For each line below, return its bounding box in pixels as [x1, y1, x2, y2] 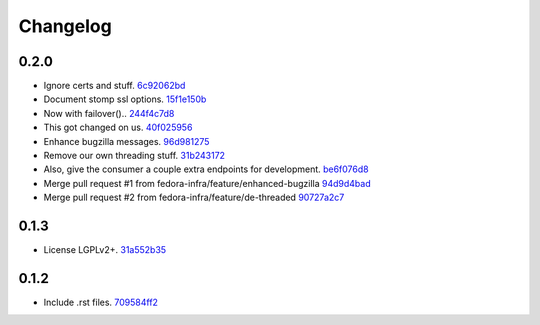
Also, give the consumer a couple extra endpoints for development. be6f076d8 [43, 163, 369, 175]
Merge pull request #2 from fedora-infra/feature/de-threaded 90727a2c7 [43, 191, 345, 204]
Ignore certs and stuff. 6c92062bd [43, 80, 186, 92]
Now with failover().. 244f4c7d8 [43, 107, 175, 119]
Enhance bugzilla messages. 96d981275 [43, 135, 210, 147]
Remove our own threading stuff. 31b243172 [43, 150, 225, 162]
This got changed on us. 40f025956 [43, 121, 193, 134]
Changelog [18, 15, 112, 37]
